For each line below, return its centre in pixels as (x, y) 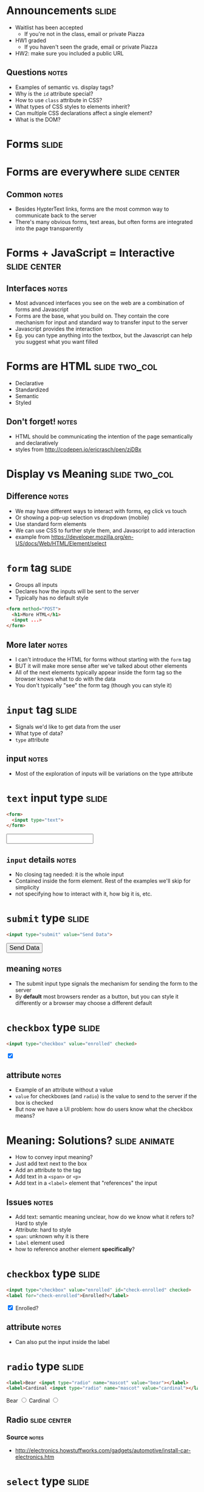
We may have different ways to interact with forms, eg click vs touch (101, 511)
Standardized (32, 390)
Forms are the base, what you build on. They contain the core (92, 316)
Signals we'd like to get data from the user (68, 727)
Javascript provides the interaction (59, 329)
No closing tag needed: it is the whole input (70, 875)
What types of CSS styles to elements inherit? (73, 107)
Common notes (35, 194)
